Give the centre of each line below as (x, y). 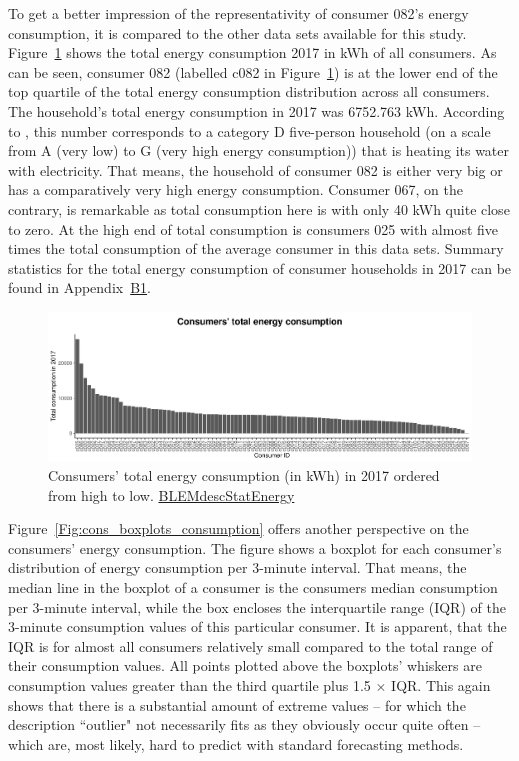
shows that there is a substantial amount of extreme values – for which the (237, 704)
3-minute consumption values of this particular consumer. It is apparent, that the (257, 626)
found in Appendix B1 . (79, 287)
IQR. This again (441, 685)
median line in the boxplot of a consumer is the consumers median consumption (253, 587)
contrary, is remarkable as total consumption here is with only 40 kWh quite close (259, 208)
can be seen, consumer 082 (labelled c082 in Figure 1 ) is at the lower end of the (253, 71)
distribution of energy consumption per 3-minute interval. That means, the (237, 567)
